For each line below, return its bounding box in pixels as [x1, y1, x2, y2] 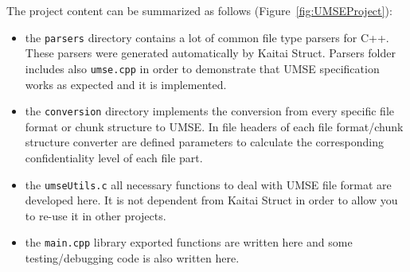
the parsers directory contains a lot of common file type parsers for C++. [25, 29, 389, 45]
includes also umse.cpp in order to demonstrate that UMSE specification [25, 60, 380, 76]
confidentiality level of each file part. [25, 149, 203, 165]
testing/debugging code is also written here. [25, 250, 240, 266]
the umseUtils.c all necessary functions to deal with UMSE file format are [25, 176, 392, 192]
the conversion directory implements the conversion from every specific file [25, 103, 394, 119]
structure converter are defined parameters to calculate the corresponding [25, 134, 384, 150]
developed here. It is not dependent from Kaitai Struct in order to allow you [25, 192, 398, 208]
